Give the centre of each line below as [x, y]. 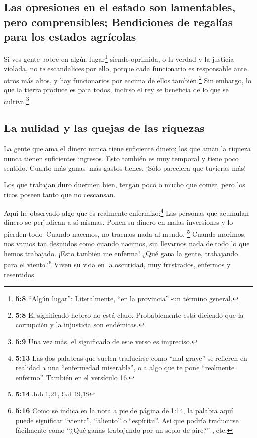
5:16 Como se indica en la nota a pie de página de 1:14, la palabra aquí [124, 410]
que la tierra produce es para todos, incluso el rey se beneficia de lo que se [116, 90]
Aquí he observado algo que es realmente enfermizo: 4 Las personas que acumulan [126, 212]
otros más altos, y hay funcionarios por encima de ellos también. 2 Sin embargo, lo [128, 79]
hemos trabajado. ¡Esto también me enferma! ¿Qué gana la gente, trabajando [121, 253]
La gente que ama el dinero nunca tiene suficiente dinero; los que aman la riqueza [127, 149]
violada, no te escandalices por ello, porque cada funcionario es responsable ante [125, 68]
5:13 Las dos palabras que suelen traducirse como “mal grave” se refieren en [131, 358]
